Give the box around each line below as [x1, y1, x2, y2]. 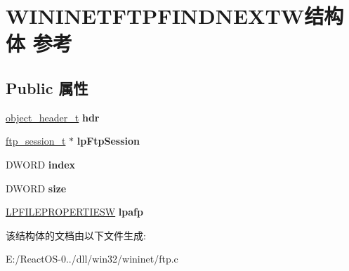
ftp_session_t [6, 133, 66, 148]
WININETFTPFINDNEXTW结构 [6, 1, 344, 30]
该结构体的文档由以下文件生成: [6, 227, 146, 242]
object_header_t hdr [6, 110, 100, 124]
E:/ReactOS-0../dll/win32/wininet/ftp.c [6, 251, 178, 266]
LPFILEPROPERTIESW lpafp [6, 204, 143, 219]
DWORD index [6, 157, 76, 171]
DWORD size [6, 180, 67, 195]
